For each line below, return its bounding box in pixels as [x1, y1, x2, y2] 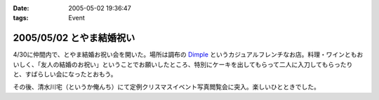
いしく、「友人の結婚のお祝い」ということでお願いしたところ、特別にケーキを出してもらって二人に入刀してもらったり [13, 60, 353, 69]
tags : [13, 14, 29, 22]
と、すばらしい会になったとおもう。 [13, 70, 117, 78]
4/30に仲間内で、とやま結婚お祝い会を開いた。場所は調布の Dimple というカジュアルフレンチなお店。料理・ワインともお [13, 50, 364, 59]
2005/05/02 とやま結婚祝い [13, 32, 135, 44]
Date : [13, 4, 29, 12]
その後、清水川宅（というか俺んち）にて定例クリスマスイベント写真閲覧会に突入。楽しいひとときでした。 [13, 83, 321, 91]
